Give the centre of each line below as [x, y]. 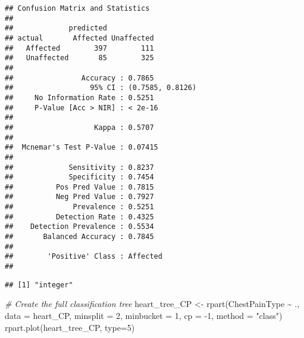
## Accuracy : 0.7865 [79, 78]
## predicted [56, 28]
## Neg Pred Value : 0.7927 [79, 197]
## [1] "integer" [39, 285]
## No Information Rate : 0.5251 [79, 97]
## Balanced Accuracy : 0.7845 [79, 237]
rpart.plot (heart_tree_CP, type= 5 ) [70, 327]
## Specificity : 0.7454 [79, 177]
